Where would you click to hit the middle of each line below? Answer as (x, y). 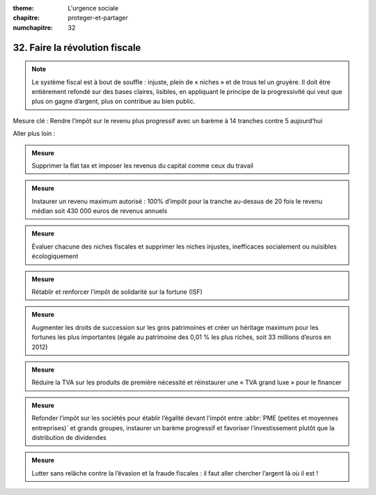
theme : (24, 8)
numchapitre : (33, 27)
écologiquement (55, 256)
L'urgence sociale (93, 8)
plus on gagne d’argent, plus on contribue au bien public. (113, 102)
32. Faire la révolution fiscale (77, 48)
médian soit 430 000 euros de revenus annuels (100, 211)
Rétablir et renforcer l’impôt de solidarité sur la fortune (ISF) (117, 292)
